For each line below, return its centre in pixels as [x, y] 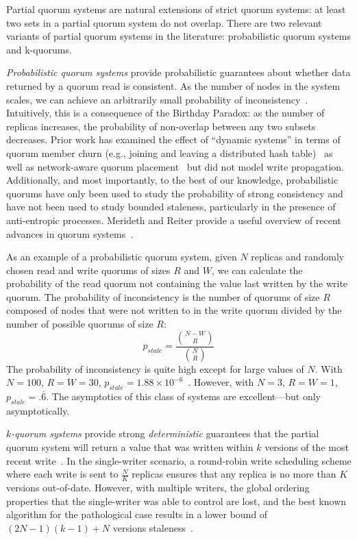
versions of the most [307, 446]
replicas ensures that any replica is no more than [234, 474]
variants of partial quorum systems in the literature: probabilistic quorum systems [178, 36]
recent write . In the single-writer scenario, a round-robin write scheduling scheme [179, 460]
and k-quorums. [39, 49]
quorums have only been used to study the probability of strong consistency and [175, 193]
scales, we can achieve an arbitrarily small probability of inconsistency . [157, 99]
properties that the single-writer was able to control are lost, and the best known [176, 501]
